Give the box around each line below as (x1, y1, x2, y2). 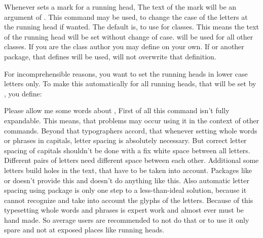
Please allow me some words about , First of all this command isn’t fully (4, 105, 230, 116)
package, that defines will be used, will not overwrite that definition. (4, 51, 216, 61)
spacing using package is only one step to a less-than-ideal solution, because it (4, 185, 247, 195)
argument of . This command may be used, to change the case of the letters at (4, 11, 248, 22)
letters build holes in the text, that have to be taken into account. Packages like (4, 164, 252, 175)
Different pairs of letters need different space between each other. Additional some (4, 155, 259, 165)
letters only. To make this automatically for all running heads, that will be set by (4, 78, 256, 89)
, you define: (4, 88, 42, 98)
